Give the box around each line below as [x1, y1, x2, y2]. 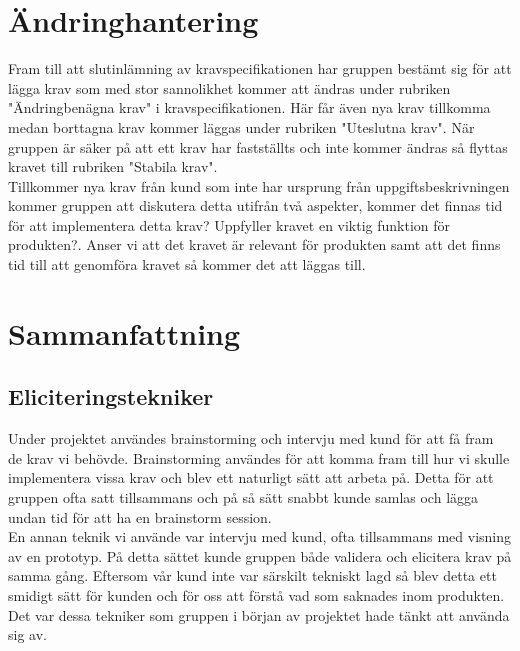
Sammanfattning [8, 312, 241, 353]
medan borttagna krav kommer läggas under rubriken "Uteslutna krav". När [8, 116, 475, 137]
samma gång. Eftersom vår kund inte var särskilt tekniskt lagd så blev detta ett [8, 565, 497, 586]
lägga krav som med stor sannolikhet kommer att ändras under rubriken [8, 77, 451, 98]
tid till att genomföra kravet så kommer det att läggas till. [8, 254, 366, 275]
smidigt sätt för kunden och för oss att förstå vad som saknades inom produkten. [8, 584, 505, 605]
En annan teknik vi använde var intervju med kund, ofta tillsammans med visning [8, 526, 512, 547]
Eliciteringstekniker [8, 381, 214, 412]
